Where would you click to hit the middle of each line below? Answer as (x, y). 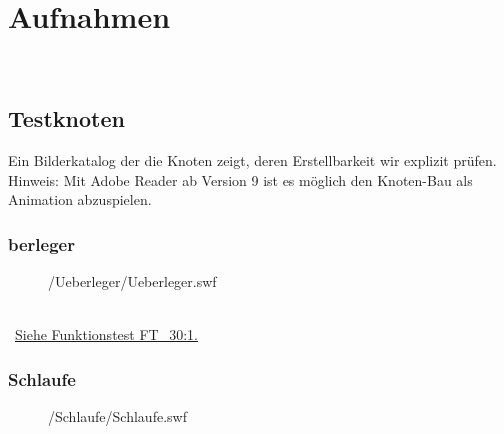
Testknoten (66, 118)
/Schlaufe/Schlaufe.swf (117, 415)
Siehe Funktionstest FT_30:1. (106, 334)
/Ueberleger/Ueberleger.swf (132, 280)
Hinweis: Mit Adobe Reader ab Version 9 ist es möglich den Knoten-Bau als (240, 179)
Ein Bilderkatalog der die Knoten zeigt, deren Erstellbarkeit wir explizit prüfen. (252, 159)
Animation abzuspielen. (80, 199)
